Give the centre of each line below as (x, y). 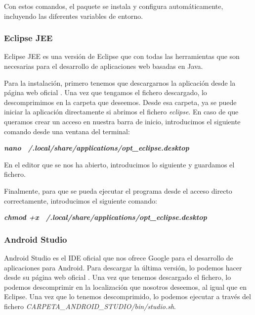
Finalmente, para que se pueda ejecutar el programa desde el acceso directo (118, 190)
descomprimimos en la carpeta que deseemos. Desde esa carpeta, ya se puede (120, 102)
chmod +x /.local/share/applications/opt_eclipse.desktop (106, 217)
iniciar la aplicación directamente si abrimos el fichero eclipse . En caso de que (121, 112)
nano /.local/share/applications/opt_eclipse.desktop (97, 148)
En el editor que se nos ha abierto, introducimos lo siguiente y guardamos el (119, 164)
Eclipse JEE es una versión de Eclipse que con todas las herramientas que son (122, 56)
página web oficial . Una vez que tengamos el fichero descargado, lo (106, 92)
